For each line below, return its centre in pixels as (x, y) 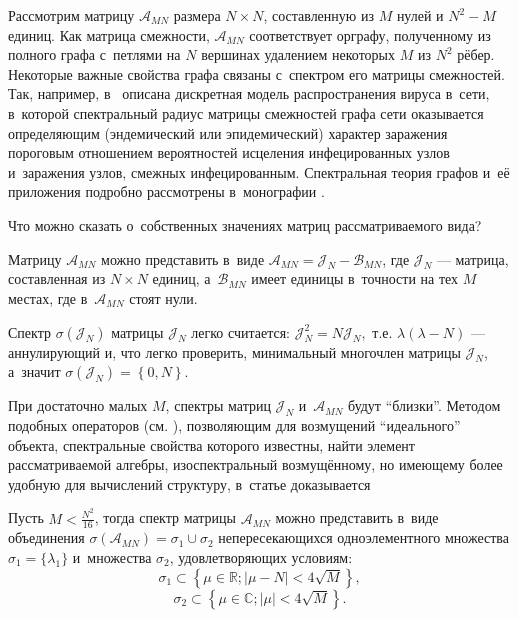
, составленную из (318, 15)
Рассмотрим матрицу (71, 15)
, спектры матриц (218, 405)
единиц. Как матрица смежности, (109, 34)
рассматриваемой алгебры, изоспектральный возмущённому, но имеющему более (255, 464)
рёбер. (476, 54)
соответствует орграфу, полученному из (370, 34)
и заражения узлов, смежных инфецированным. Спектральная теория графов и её (259, 171)
